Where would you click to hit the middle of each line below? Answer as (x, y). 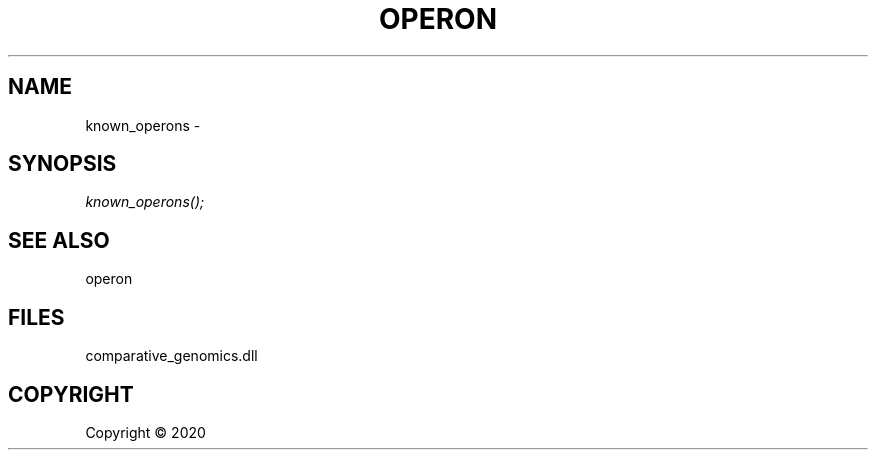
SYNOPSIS (62, 164)
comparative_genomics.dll (171, 356)
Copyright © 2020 (145, 432)
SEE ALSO (59, 240)
